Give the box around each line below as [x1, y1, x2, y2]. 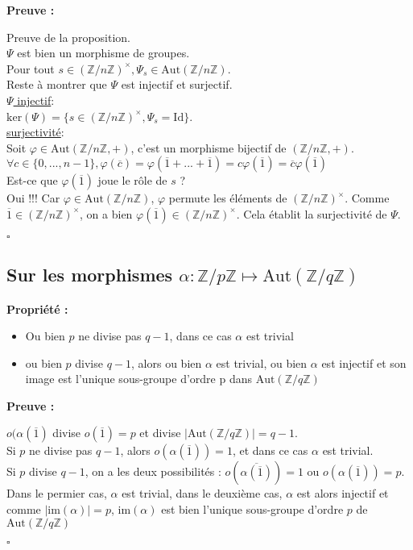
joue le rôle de [97, 172, 167, 189]
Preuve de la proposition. [6, 28, 130, 45]
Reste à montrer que [6, 76, 107, 93]
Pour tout [6, 60, 55, 77]
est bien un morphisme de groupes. [17, 44, 190, 61]
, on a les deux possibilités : [85, 463, 221, 480]
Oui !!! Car [6, 190, 60, 206]
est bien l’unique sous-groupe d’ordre [161, 501, 344, 518]
